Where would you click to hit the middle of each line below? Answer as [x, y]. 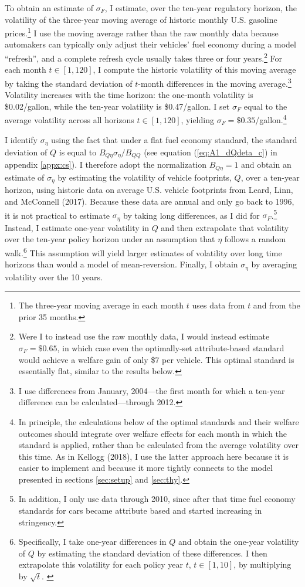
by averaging [274, 264]
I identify [21, 139]
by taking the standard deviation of [69, 83]
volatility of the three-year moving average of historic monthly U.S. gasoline [141, 19]
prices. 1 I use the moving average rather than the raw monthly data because [142, 32]
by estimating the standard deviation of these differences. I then [152, 553]
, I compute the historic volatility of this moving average [194, 69]
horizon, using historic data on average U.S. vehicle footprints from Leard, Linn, [149, 190]
